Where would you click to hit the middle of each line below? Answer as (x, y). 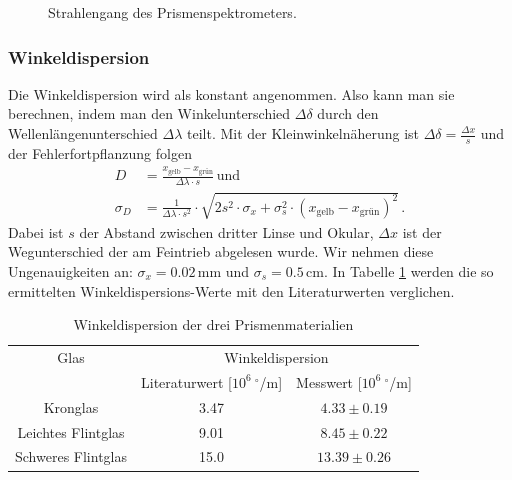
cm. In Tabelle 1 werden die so (400, 271)
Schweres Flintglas (71, 456)
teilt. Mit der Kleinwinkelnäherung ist (303, 133)
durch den (348, 113)
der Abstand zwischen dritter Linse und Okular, (226, 231)
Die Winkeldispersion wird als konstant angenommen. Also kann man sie (231, 93)
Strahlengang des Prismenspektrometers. (172, 12)
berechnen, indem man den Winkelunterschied (149, 113)
